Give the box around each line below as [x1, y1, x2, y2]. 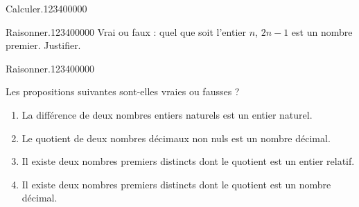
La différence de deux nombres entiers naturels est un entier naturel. [21, 107, 313, 121]
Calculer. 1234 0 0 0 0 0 [6, 1, 87, 15]
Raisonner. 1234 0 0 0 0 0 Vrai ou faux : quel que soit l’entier [6, 24, 247, 39]
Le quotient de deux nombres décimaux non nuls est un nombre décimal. [21, 130, 331, 145]
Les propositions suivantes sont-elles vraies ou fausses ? [6, 84, 240, 99]
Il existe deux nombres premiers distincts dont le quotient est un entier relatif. [21, 154, 355, 168]
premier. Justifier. [6, 38, 81, 52]
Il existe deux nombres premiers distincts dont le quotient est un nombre [21, 177, 331, 191]
